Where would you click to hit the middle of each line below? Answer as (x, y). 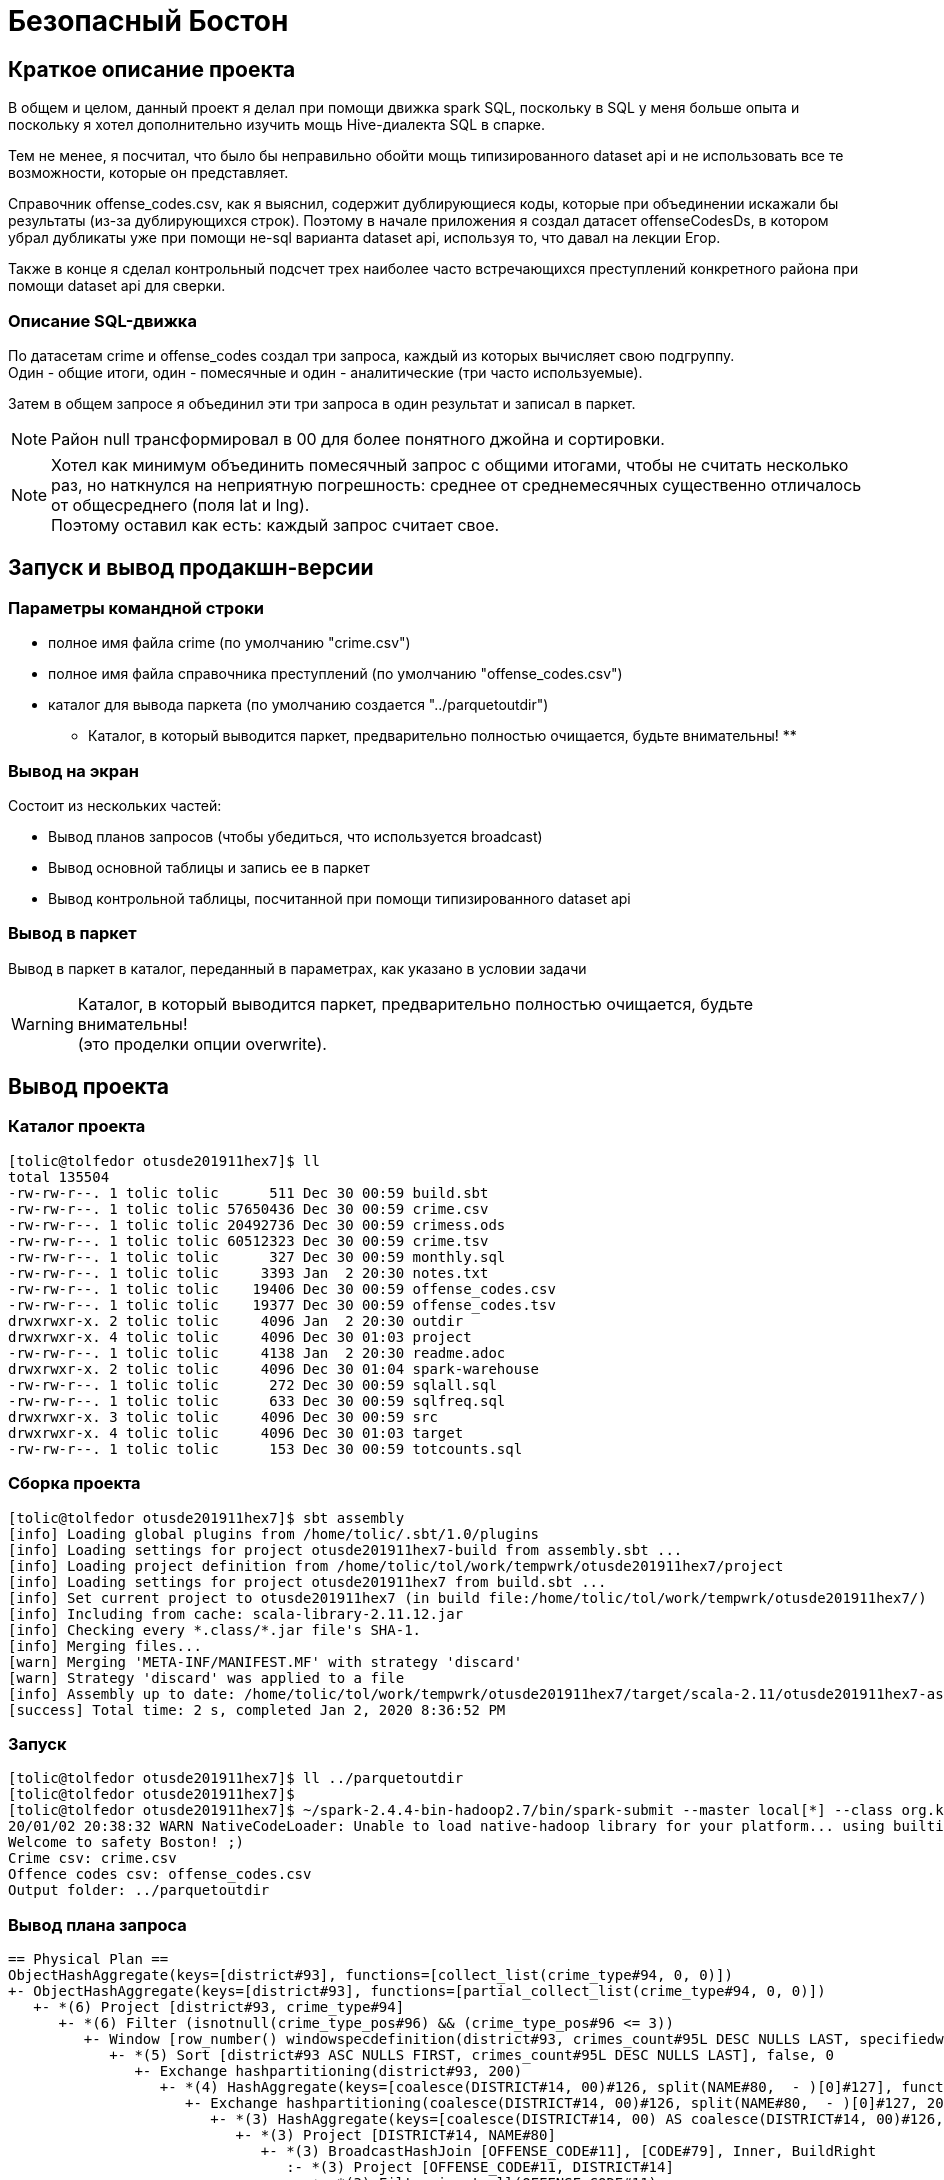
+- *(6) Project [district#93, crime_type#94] (219, 2007)
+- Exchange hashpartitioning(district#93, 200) (328, 2071)
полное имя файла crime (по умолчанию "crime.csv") (229, 643)
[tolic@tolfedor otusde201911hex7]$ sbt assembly (206, 1517)
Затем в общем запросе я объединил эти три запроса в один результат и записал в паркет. (322, 403)
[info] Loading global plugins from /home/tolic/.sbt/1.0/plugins (274, 1533)
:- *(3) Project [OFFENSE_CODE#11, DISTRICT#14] (480, 2167)
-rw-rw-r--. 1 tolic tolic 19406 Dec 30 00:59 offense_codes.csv (282, 1288)
